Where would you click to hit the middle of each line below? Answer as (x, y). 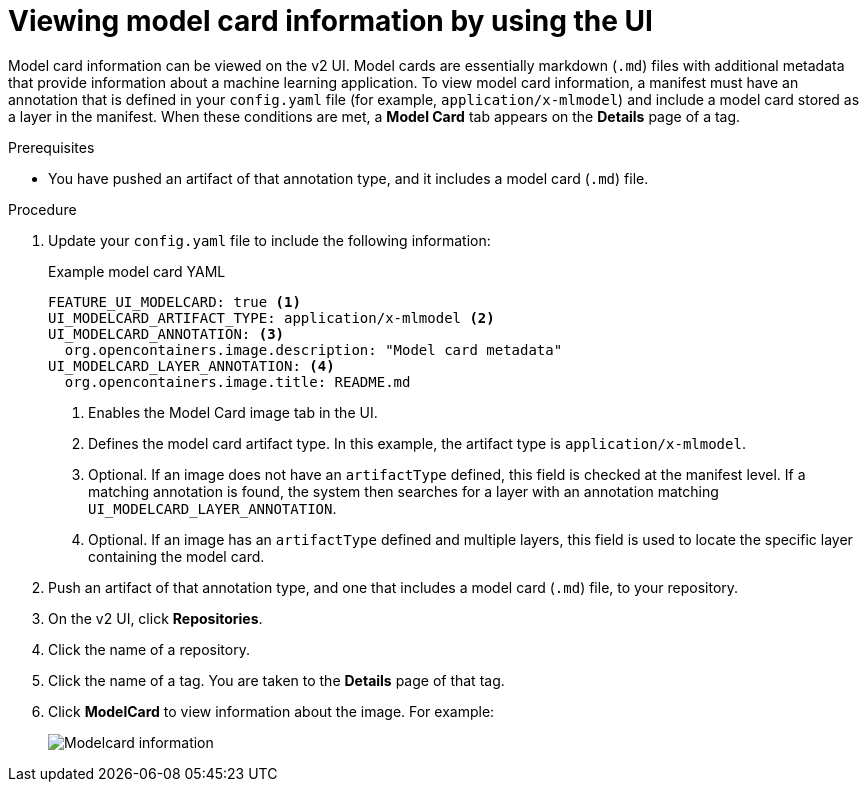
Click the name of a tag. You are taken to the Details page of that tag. (276, 680)
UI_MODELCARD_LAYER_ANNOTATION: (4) (191, 365)
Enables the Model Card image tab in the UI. (233, 412)
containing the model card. (176, 556)
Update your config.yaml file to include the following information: (269, 240)
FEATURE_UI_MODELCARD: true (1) (174, 301)
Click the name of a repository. (149, 649)
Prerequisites (51, 147)
